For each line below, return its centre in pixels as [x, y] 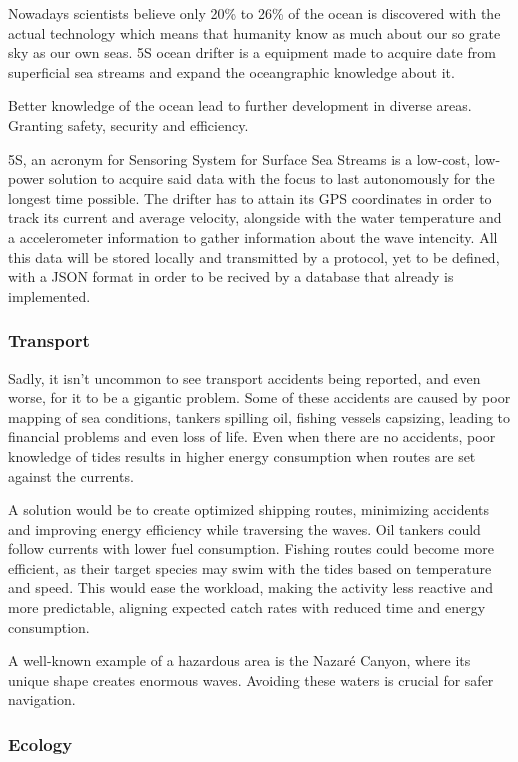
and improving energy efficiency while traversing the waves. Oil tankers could [244, 528]
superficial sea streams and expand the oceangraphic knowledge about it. [231, 71]
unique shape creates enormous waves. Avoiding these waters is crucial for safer [251, 679]
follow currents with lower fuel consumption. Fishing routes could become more [251, 548]
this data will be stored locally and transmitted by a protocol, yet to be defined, [254, 256]
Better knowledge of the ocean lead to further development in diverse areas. [240, 105]
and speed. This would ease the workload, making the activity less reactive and [250, 587]
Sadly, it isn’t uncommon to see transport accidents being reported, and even [244, 377]
